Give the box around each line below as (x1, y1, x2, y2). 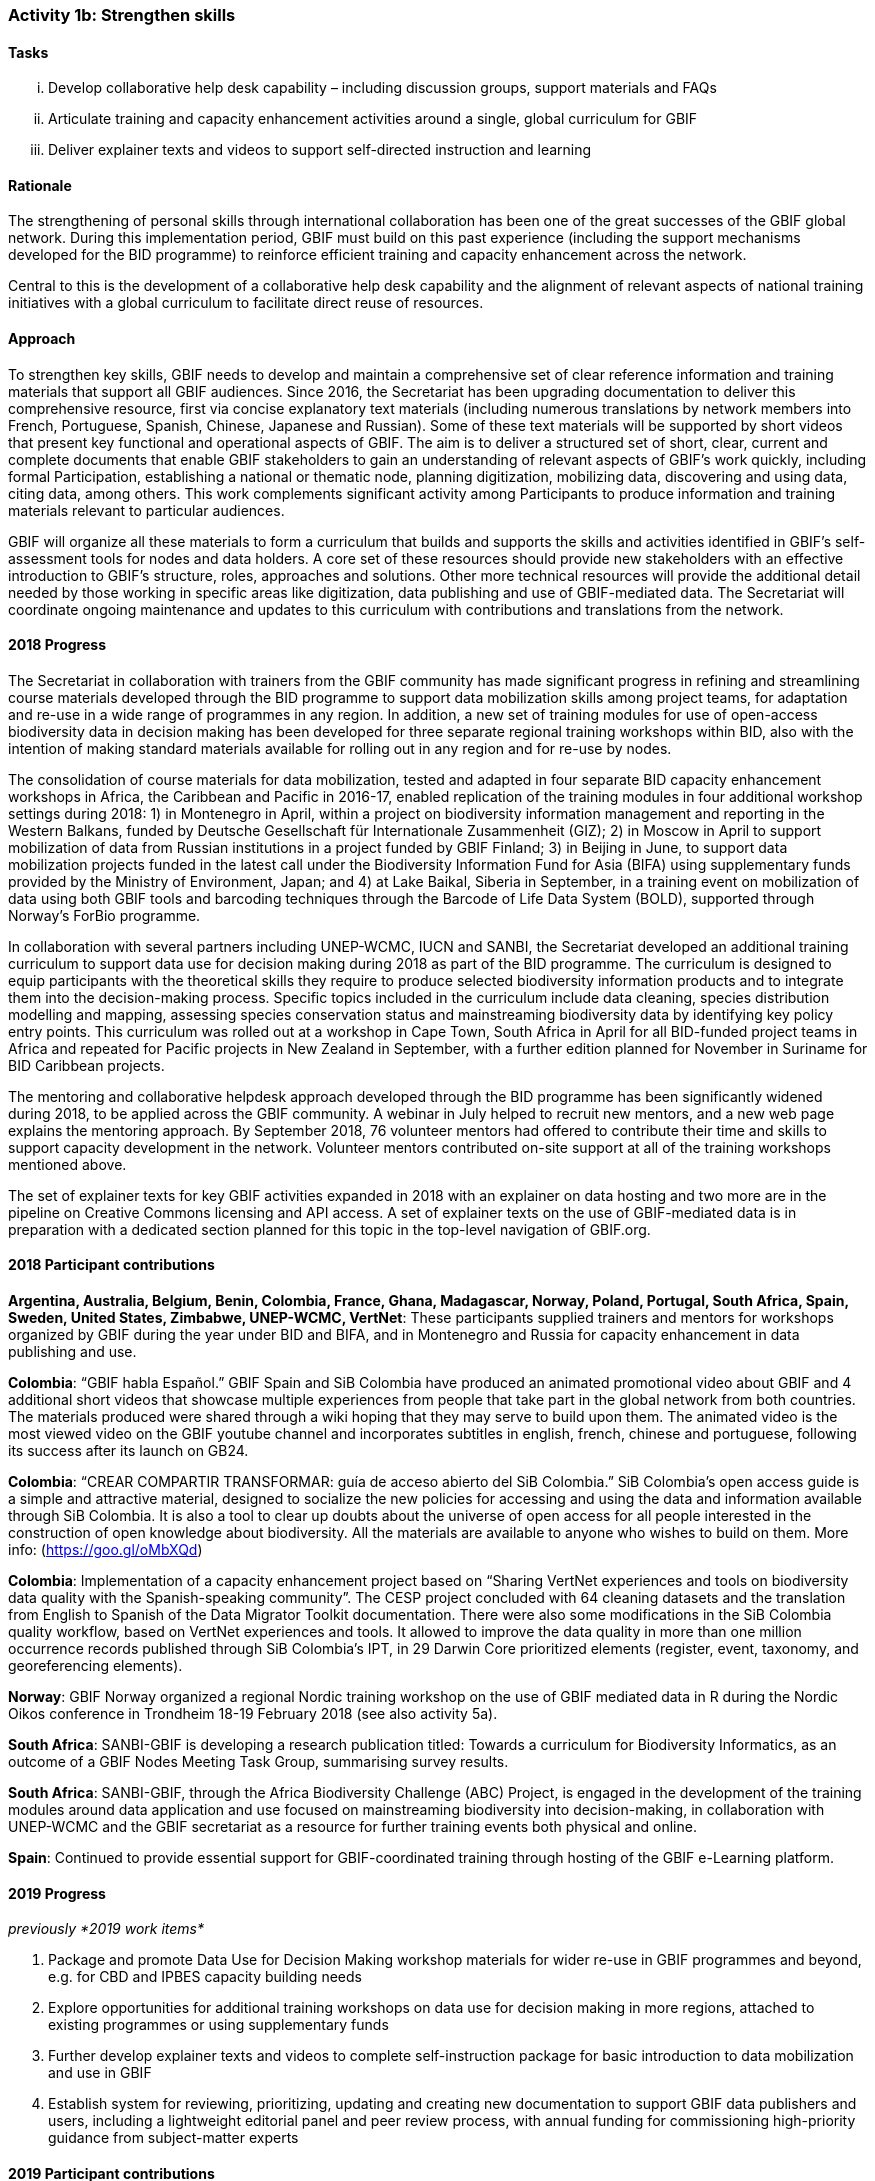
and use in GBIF (48, 2064, 152, 2082)
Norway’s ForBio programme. (8, 906, 201, 924)
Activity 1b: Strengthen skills (8, 5, 236, 25)
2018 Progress (8, 636, 106, 654)
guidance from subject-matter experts (48, 2129, 299, 2147)
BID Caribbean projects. (8, 1056, 165, 1074)
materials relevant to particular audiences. (8, 501, 285, 519)
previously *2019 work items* (8, 1920, 205, 1938)
